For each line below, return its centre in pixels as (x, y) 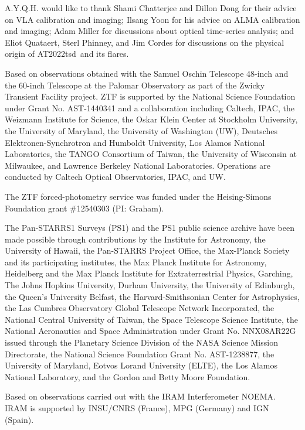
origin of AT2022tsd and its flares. (67, 54)
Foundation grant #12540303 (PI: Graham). (84, 208)
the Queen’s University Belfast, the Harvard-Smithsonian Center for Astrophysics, (152, 296)
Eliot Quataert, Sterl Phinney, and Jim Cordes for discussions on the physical (145, 42)
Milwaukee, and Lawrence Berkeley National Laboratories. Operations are (138, 165)
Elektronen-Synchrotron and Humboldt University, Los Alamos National (135, 142)
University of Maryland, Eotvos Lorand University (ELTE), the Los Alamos (141, 365)
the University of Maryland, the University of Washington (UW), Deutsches (141, 130)
